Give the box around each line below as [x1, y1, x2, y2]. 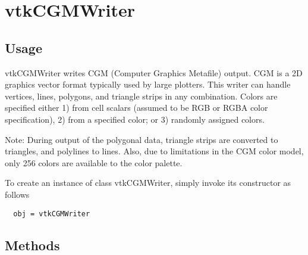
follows [5, 188, 30, 200]
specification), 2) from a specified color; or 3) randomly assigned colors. [5, 113, 265, 125]
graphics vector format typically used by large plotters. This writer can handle [5, 78, 291, 91]
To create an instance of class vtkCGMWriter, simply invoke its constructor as [5, 176, 291, 189]
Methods [5, 235, 60, 254]
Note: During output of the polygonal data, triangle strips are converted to [5, 133, 278, 145]
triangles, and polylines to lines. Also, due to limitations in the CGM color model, [5, 145, 304, 157]
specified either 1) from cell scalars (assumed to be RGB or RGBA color [5, 101, 268, 114]
